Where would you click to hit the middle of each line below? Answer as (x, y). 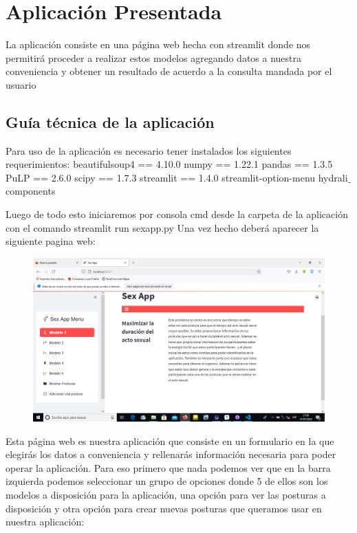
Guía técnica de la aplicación (110, 121)
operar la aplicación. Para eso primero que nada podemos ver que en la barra (168, 467)
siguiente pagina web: (51, 241)
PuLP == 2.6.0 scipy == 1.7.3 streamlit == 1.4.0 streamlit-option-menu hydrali (177, 177)
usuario (21, 84)
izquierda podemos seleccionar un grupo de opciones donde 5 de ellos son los (167, 481)
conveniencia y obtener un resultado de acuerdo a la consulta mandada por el (169, 71)
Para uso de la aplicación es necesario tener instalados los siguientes (149, 150)
